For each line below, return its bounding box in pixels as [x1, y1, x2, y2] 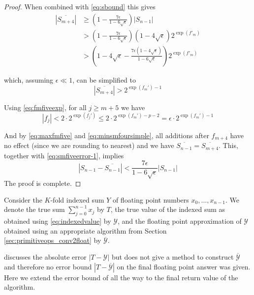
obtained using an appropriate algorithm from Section [4, 225, 167, 236]
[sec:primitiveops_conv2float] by [4, 235, 101, 245]
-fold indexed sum [50, 194, 104, 205]
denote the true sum [4, 204, 65, 214]
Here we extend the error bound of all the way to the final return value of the [4, 272, 238, 282]
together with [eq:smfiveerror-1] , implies [4, 150, 124, 160]
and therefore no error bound [4, 261, 92, 271]
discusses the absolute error [4, 251, 87, 262]
